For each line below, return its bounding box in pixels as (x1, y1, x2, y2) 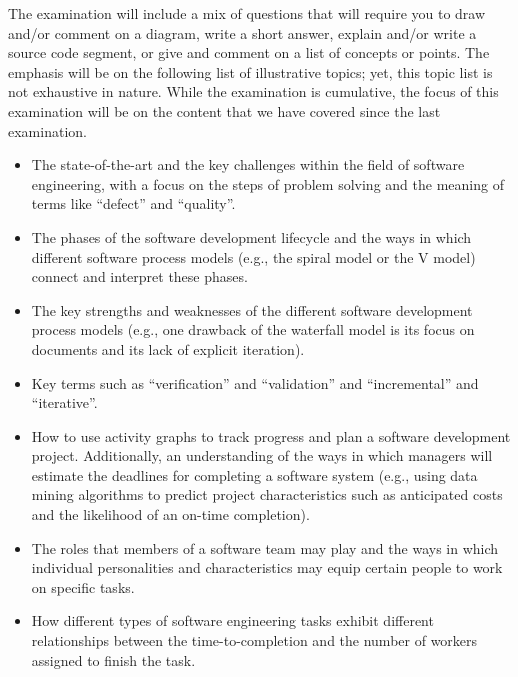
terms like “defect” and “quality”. (31, 193, 236, 214)
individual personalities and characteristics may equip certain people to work (31, 557, 503, 578)
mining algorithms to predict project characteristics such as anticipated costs (31, 484, 503, 505)
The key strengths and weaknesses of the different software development (31, 299, 473, 320)
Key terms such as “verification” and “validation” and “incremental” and (31, 372, 479, 393)
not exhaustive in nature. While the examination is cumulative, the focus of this (8, 81, 499, 102)
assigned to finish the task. (31, 649, 196, 670)
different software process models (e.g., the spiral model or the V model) (31, 246, 476, 267)
